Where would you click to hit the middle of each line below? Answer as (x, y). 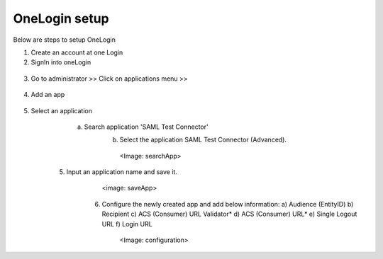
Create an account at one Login (77, 52)
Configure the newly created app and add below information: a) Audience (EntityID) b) (228, 204)
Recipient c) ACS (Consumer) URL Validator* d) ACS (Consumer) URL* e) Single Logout (229, 214)
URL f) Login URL (127, 224)
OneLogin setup (61, 18)
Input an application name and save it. (122, 172)
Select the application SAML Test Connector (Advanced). (203, 140)
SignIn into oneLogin (61, 62)
